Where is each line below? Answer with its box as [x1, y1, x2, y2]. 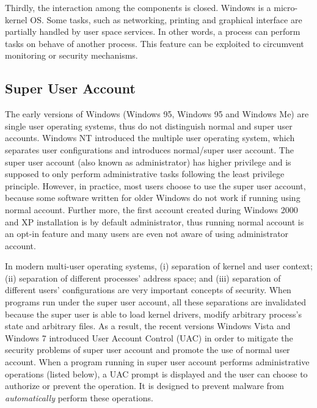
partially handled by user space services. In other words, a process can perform [5, 25, 301, 38]
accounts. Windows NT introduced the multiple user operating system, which [5, 131, 295, 144]
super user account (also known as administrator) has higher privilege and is [5, 155, 291, 168]
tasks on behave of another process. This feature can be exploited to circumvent [5, 37, 304, 49]
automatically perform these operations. [5, 391, 153, 404]
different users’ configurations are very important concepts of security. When [5, 283, 291, 296]
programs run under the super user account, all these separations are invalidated [5, 296, 307, 308]
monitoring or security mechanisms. [5, 49, 138, 62]
